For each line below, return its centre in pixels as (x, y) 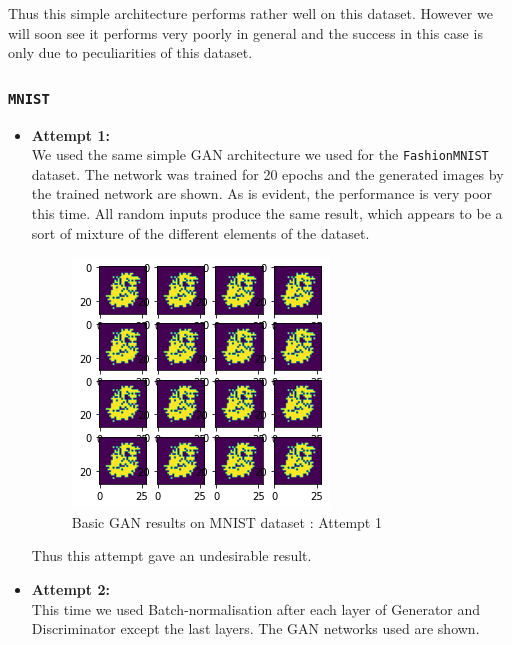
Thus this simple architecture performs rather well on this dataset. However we (250, 13)
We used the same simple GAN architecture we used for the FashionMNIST (260, 154)
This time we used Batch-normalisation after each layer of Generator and (256, 608)
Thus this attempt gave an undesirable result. (171, 555)
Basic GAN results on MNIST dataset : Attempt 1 (226, 521)
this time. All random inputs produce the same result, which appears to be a (267, 213)
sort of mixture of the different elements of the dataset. (200, 232)
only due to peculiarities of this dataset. (130, 52)
